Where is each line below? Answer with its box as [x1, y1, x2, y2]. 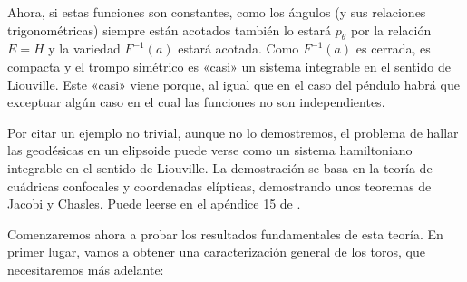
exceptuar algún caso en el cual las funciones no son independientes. [7, 92, 385, 112]
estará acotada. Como [178, 39, 299, 58]
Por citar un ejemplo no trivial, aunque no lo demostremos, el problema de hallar [7, 122, 459, 141]
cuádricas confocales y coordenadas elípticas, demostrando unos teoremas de [7, 176, 432, 195]
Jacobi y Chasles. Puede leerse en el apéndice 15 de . [7, 194, 301, 213]
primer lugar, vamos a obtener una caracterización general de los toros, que [7, 242, 425, 261]
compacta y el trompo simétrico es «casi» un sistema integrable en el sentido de [7, 56, 451, 75]
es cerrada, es [355, 39, 431, 58]
